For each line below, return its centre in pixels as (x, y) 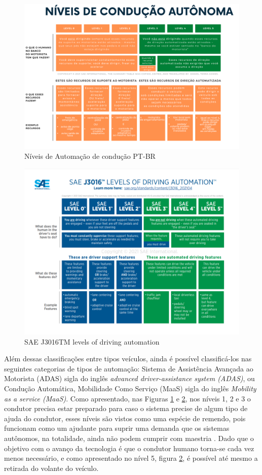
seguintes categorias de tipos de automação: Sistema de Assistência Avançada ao (129, 368)
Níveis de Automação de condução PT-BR (90, 156)
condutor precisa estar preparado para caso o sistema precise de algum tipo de (126, 408)
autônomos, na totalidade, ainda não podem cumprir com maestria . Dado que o (129, 438)
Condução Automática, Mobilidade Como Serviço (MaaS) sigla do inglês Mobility (130, 388)
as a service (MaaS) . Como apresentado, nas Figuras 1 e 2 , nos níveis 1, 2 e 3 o (127, 398)
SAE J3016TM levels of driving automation (92, 341)
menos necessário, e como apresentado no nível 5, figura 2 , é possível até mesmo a (131, 458)
